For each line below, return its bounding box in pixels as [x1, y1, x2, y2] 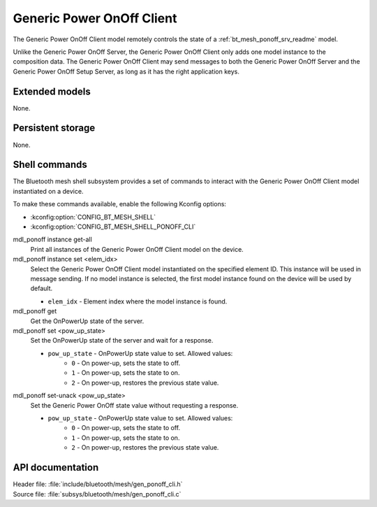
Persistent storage [13, 122, 96, 134]
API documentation [13, 462, 99, 473]
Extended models [13, 85, 91, 97]
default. [30, 284, 53, 293]
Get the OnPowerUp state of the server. [30, 317, 145, 325]
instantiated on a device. [13, 187, 84, 195]
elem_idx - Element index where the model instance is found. [47, 297, 228, 306]
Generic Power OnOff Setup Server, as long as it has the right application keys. [13, 67, 240, 76]
